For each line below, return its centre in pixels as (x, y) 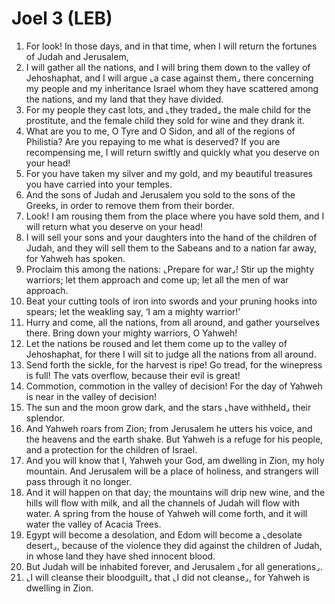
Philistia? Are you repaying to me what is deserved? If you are (153, 141)
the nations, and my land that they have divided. (124, 99)
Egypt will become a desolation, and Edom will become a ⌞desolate (164, 534)
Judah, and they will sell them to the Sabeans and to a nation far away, (171, 248)
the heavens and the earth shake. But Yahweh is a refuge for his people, (174, 439)
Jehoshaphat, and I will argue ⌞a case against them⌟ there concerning (169, 78)
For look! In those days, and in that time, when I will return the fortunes (171, 46)
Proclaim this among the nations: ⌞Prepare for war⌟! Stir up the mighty (170, 269)
